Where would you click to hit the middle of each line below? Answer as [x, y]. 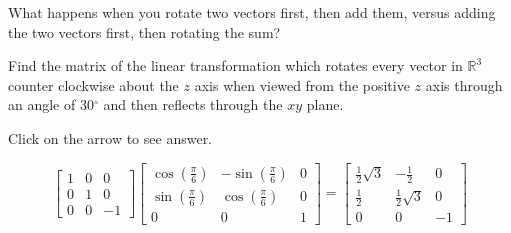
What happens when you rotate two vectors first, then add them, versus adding [252, 12]
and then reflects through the [193, 104]
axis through [464, 84]
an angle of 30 [51, 104]
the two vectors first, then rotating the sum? [144, 31]
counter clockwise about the [93, 84]
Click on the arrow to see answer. [110, 137]
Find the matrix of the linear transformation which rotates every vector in [235, 65]
